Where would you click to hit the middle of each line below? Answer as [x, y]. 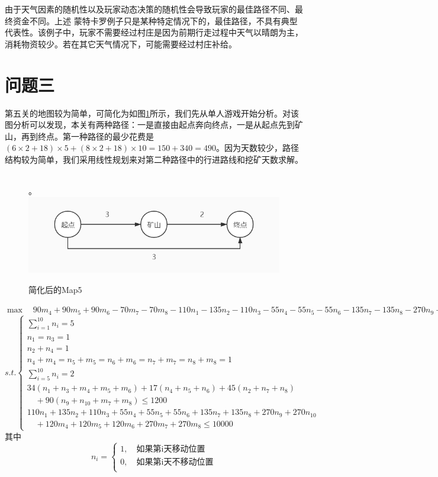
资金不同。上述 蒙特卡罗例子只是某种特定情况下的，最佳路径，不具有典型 [155, 20]
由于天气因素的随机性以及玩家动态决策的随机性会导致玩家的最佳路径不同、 [150, 9]
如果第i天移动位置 [171, 449]
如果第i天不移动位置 [175, 463]
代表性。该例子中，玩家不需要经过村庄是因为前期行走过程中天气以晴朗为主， [154, 32]
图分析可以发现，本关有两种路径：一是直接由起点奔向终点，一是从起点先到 [150, 125]
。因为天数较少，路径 [257, 148]
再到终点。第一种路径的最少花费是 [87, 136]
